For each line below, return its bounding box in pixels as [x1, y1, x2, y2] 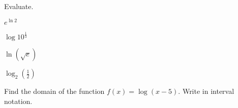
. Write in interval [178, 86, 234, 96]
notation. [4, 95, 33, 106]
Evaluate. [4, 1, 34, 11]
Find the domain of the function [4, 86, 105, 96]
